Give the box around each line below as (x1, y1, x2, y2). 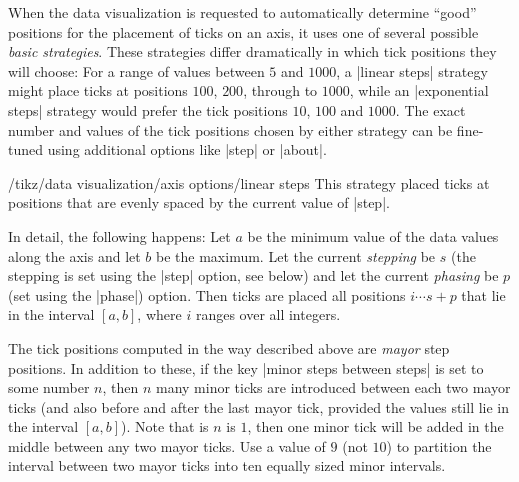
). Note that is (121, 416, 209, 437)
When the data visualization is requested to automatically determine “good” (8, 2, 477, 22)
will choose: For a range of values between (8, 60, 265, 81)
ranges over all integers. (195, 304, 341, 325)
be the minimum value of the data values (247, 225, 499, 246)
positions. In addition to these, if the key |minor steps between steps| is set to (8, 357, 484, 378)
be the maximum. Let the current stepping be (156, 245, 436, 266)
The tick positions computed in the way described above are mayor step (8, 337, 450, 358)
